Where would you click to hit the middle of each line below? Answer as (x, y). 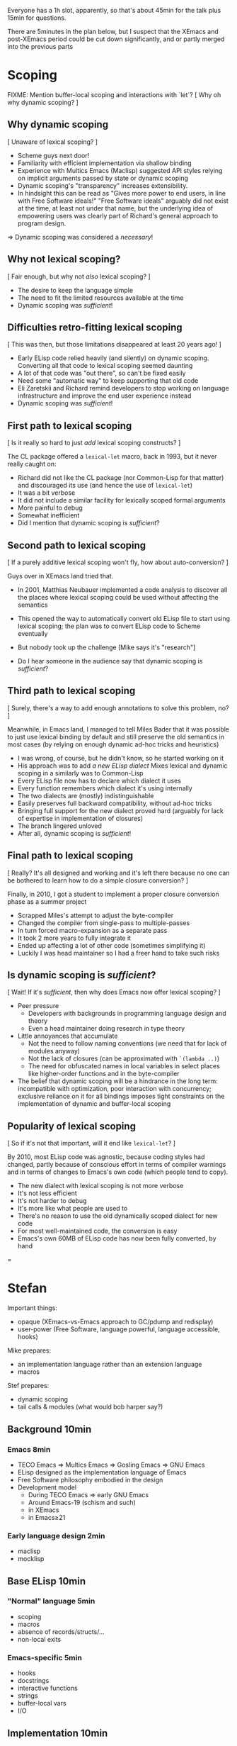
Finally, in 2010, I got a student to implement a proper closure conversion (113, 894)
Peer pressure (38, 1006)
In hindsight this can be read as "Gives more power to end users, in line (122, 193)
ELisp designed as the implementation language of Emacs (102, 1472)
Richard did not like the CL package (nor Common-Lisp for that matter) (121, 478)
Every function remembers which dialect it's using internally (105, 788)
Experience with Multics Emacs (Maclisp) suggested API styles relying (120, 170)
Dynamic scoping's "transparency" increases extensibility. (103, 185)
